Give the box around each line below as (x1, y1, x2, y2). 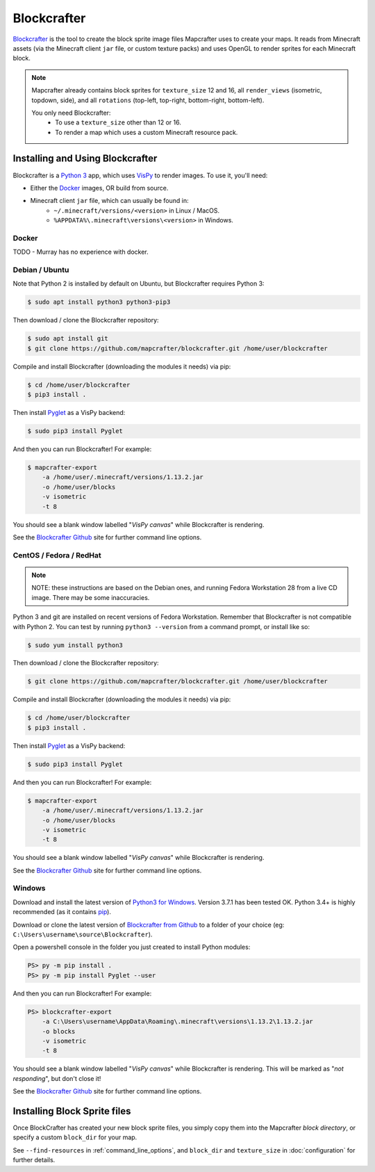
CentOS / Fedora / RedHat (12, 550, 102, 560)
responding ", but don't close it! (12, 1074, 101, 1082)
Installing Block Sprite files (12, 1105, 131, 1117)
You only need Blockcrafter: (31, 108, 111, 117)
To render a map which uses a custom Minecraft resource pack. (55, 128, 238, 136)
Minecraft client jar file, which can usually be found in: (30, 197, 189, 205)
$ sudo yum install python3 (27, 641, 123, 649)
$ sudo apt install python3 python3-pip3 (27, 298, 171, 306)
